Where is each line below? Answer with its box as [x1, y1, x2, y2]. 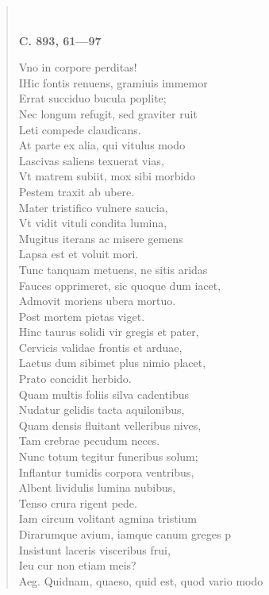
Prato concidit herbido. [18, 370, 132, 387]
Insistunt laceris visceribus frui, [18, 541, 171, 558]
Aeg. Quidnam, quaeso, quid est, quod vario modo [18, 572, 263, 589]
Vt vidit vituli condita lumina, [18, 214, 167, 231]
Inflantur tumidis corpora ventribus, [18, 463, 194, 480]
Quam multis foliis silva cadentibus [18, 385, 189, 402]
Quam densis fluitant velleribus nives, [18, 416, 202, 433]
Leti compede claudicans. [18, 121, 141, 137]
